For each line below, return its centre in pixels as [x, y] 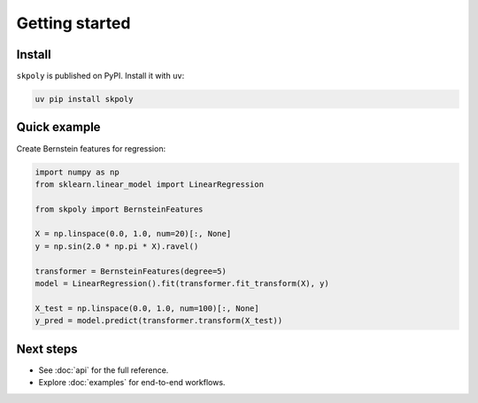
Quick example [58, 127]
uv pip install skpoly [84, 99]
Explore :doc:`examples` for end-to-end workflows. [132, 383]
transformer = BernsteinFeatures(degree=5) [131, 271]
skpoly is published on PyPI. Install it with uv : [100, 76]
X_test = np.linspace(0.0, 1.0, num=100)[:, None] [147, 308]
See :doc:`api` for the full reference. [104, 370]
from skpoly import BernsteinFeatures [119, 209]
